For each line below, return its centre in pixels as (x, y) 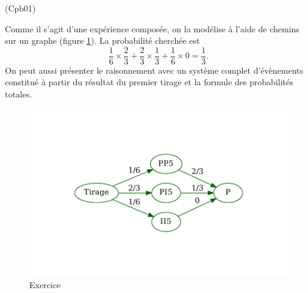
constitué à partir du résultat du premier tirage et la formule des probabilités (149, 82)
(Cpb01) (20, 8)
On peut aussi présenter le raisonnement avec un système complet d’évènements (154, 70)
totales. (19, 94)
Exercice (45, 285)
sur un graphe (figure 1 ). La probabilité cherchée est (102, 41)
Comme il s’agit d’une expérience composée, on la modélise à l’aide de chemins (152, 28)
